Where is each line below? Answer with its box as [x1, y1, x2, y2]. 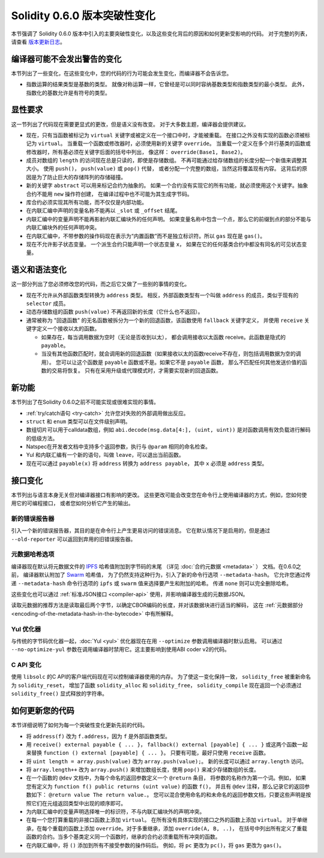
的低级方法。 [26, 435, 58, 442]
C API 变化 [11, 661, 41, 669]
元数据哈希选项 [11, 550, 55, 559]
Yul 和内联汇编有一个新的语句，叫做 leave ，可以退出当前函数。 [26, 451, 184, 459]
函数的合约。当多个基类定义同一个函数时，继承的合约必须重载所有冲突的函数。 [26, 833, 221, 841]
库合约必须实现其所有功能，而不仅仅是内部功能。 [26, 198, 147, 206]
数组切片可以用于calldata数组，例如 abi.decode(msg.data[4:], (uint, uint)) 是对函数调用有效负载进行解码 [26, 426, 311, 433]
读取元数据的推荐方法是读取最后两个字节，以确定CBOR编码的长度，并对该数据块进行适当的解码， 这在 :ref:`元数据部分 [11, 601, 303, 609]
